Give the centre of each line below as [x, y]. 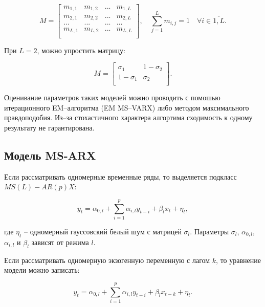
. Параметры [209, 232]
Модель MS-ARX [50, 155]
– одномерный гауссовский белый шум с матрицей [103, 232]
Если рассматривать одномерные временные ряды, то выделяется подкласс [120, 176]
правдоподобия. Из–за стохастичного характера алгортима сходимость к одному [128, 117]
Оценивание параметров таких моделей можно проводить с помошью [112, 97]
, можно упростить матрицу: [81, 50]
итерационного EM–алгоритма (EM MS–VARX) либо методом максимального [127, 107]
